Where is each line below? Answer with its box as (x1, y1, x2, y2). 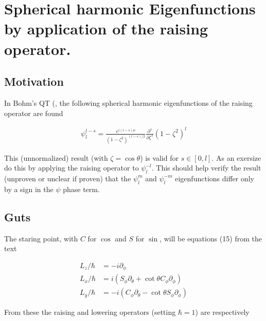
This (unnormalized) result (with (4, 152, 108, 163)
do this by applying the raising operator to (4, 162, 139, 173)
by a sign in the (4, 183, 54, 194)
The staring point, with (4, 233, 78, 243)
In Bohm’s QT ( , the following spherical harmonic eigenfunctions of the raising (4, 97, 253, 108)
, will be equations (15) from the (159, 233, 262, 243)
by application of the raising (4, 18, 208, 39)
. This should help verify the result (151, 162, 261, 173)
